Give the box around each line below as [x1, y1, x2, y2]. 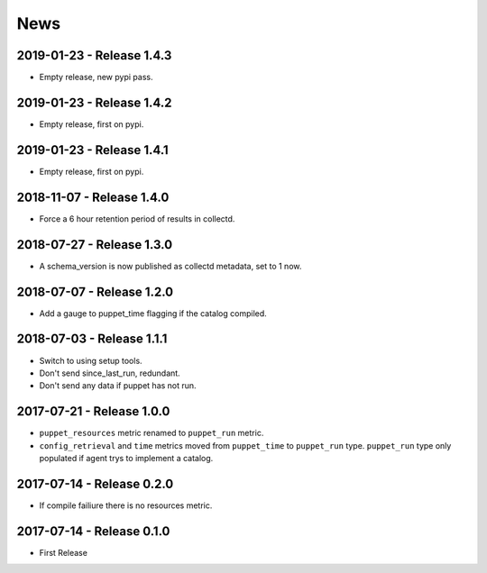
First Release [39, 547, 87, 558]
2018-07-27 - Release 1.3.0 [16, 237, 173, 252]
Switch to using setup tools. [39, 355, 143, 366]
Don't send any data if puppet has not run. [39, 380, 198, 391]
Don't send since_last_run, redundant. [39, 368, 180, 378]
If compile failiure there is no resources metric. [39, 500, 213, 511]
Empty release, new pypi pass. [39, 72, 153, 83]
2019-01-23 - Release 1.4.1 [16, 142, 169, 158]
